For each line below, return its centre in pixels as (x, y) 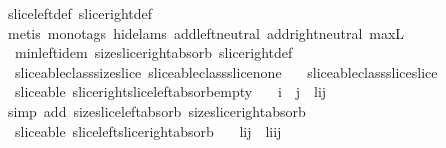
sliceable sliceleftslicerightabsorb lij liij (148, 130)
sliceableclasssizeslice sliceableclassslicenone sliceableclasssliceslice (226, 71)
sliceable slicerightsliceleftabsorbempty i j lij (170, 91)
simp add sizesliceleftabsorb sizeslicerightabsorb (156, 110)
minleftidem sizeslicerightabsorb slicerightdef (153, 52)
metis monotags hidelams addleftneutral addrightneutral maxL (206, 32)
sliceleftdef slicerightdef (80, 13)
